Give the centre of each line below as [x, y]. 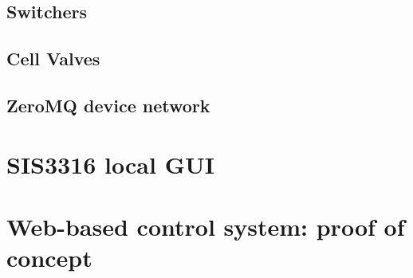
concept [49, 258]
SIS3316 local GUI [110, 164]
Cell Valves [53, 59]
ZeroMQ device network [108, 105]
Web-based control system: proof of [206, 226]
